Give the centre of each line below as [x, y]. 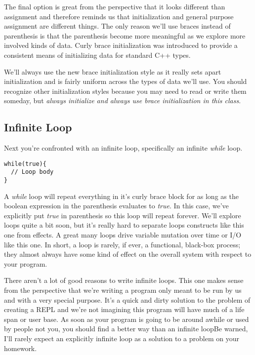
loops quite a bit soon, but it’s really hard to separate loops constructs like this [124, 225]
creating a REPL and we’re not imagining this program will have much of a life [124, 309]
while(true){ [25, 164]
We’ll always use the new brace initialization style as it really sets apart [113, 71]
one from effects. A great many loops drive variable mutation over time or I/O [123, 235]
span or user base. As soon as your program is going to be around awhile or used [127, 319]
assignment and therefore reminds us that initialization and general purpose [119, 16]
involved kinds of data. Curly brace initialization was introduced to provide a [121, 45]
